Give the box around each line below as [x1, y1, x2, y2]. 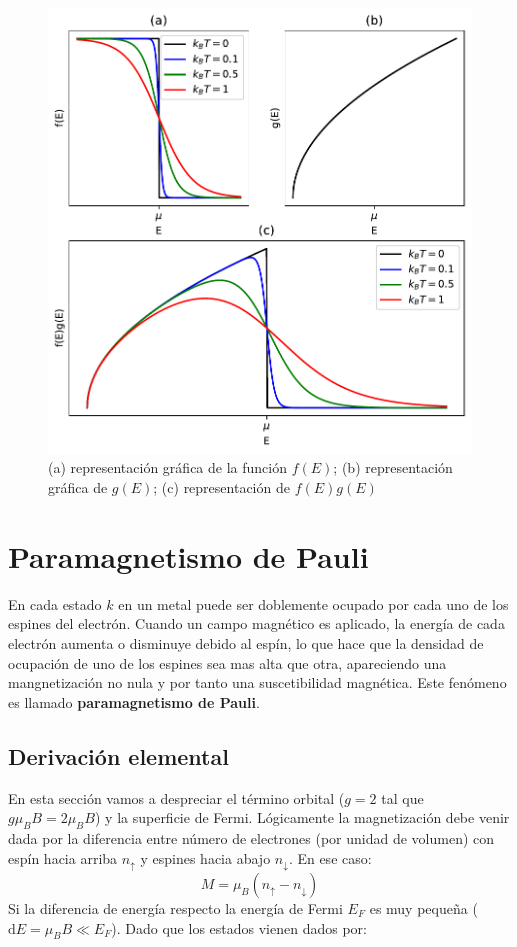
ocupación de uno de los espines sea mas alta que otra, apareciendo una [8, 652, 447, 673]
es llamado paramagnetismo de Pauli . [8, 691, 260, 712]
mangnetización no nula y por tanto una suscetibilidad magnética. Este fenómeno [8, 672, 507, 693]
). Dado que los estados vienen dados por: [111, 917, 367, 938]
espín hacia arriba [8, 847, 118, 868]
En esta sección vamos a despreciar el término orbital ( [8, 787, 345, 808]
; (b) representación [333, 457, 453, 478]
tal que [381, 787, 424, 808]
